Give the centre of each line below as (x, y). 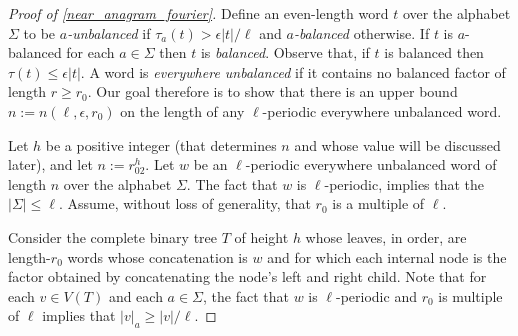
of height (261, 236)
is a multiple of (378, 203)
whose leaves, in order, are (386, 236)
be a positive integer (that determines (161, 144)
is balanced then (434, 52)
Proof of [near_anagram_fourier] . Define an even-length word (198, 13)
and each (135, 295)
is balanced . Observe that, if (285, 52)
